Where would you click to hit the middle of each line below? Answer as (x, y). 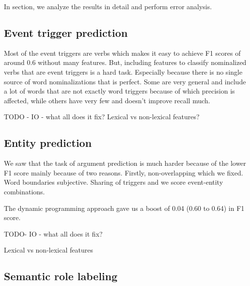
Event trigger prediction (66, 32)
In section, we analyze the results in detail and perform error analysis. (108, 6)
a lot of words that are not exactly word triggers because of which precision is (119, 91)
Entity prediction (48, 143)
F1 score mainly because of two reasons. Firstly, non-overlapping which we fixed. (124, 172)
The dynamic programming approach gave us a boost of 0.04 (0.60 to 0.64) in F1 (124, 208)
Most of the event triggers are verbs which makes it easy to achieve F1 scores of (122, 53)
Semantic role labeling (61, 276)
